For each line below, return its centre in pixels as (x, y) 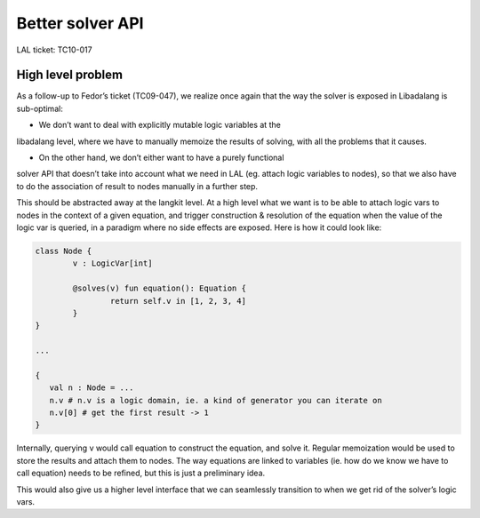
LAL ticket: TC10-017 (54, 50)
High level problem (70, 75)
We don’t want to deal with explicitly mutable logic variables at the (160, 125)
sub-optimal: (40, 108)
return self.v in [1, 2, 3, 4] (178, 301)
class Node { (64, 251)
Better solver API (80, 23)
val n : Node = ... (92, 388)
